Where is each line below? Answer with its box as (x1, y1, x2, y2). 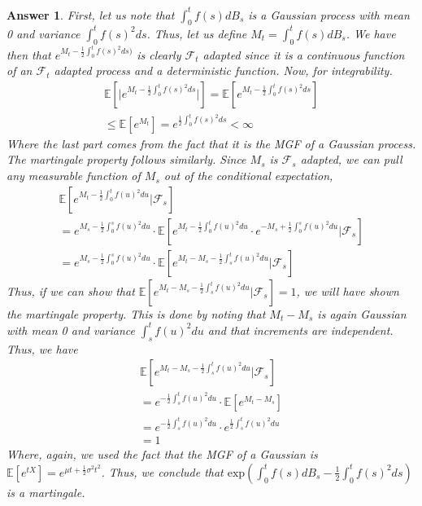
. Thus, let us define (146, 24, 247, 42)
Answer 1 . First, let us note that (7, 6, 175, 23)
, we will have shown (296, 282, 399, 299)
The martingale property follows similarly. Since (7, 151, 246, 168)
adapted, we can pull (300, 151, 402, 168)
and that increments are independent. (207, 321, 394, 338)
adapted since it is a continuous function (202, 46, 405, 63)
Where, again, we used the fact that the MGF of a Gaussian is (7, 446, 318, 463)
